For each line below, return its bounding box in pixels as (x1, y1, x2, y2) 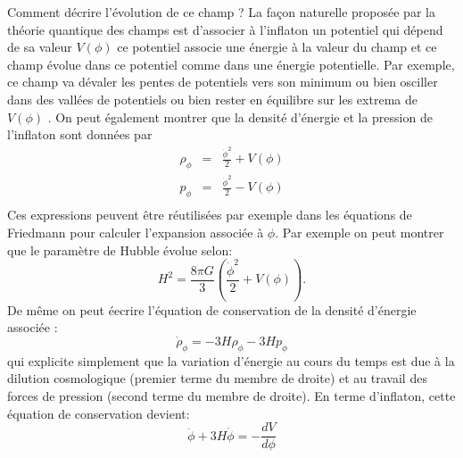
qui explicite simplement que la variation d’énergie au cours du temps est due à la (7, 351, 455, 370)
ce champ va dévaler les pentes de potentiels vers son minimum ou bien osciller (7, 72, 438, 91)
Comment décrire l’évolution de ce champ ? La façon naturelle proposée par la (7, 3, 435, 21)
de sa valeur (7, 37, 72, 56)
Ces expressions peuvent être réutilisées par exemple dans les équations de (7, 205, 412, 224)
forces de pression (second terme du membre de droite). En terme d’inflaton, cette (7, 386, 456, 404)
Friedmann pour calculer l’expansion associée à (7, 222, 264, 241)
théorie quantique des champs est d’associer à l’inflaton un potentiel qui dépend (7, 20, 443, 38)
